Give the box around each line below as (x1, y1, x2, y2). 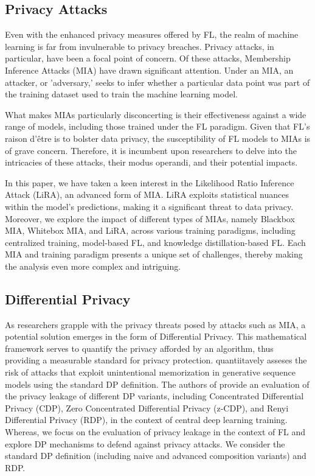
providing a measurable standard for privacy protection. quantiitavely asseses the (5, 354, 307, 366)
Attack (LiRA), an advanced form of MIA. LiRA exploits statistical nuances (5, 188, 289, 201)
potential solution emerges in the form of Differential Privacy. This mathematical (5, 330, 307, 343)
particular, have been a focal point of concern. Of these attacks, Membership (5, 52, 291, 65)
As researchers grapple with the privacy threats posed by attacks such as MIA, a (5, 318, 306, 331)
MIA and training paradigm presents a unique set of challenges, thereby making (5, 248, 303, 261)
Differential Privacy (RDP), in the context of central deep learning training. (5, 413, 288, 426)
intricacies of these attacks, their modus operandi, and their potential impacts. (5, 156, 298, 169)
